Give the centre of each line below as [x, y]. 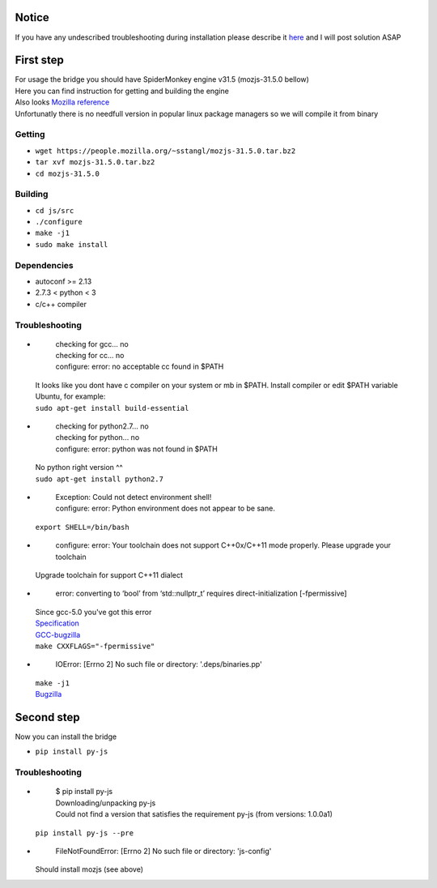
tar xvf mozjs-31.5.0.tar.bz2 [95, 162]
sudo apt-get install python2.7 [99, 479]
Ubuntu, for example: [70, 396]
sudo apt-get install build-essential [112, 408]
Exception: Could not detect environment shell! [134, 497]
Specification [57, 623]
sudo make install [72, 244]
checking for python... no [98, 438]
